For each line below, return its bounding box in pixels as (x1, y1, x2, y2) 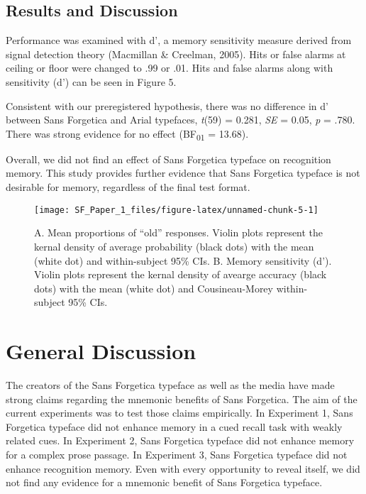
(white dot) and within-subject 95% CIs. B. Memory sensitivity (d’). (34, 253, 332, 268)
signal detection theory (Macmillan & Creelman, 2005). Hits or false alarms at (6, 46, 346, 61)
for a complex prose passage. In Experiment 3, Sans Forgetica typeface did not (6, 446, 348, 461)
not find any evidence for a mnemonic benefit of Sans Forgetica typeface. (6, 475, 323, 490)
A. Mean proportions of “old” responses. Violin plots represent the (34, 225, 323, 240)
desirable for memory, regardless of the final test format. (6, 180, 250, 194)
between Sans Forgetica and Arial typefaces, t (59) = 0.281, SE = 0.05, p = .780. (6, 112, 355, 127)
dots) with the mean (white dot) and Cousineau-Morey (34, 280, 273, 295)
